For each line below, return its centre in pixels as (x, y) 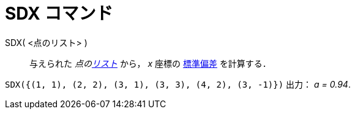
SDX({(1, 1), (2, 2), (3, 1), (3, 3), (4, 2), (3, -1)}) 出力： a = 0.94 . (178, 84)
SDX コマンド (59, 13)
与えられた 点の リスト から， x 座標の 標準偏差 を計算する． (150, 63)
